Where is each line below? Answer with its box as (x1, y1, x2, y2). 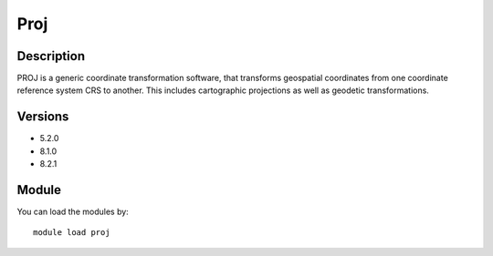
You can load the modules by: (16, 206, 130, 218)
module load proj (33, 228, 110, 238)
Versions (16, 109, 69, 125)
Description (16, 48, 86, 64)
